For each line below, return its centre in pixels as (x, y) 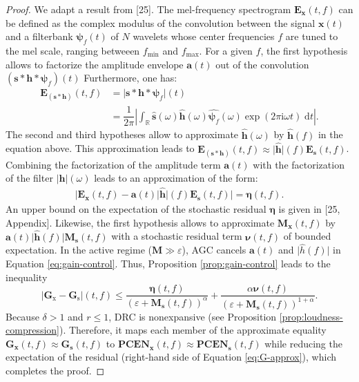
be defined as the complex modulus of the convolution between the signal (161, 22)
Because (22, 316)
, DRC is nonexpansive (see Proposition (193, 316)
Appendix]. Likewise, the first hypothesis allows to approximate (140, 222)
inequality (27, 277)
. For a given (226, 50)
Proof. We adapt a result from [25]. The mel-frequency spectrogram (148, 9)
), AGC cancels (214, 250)
